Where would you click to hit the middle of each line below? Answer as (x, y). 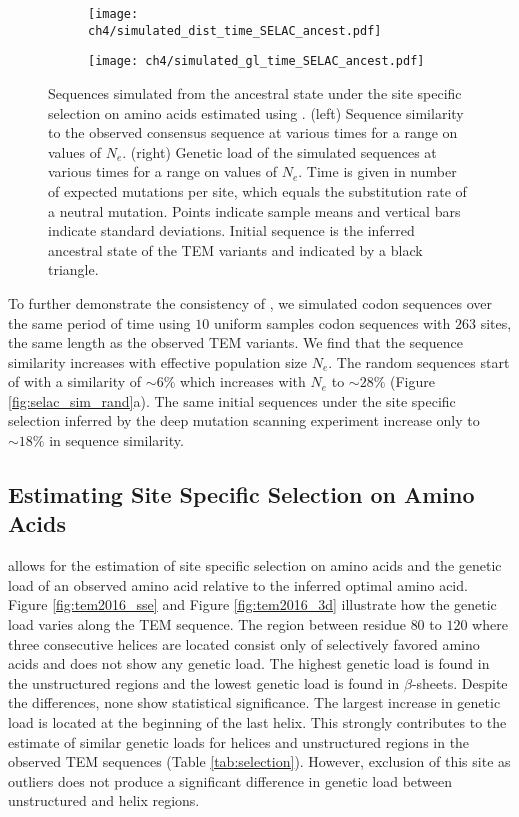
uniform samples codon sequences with (332, 322)
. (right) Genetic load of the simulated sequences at (279, 151)
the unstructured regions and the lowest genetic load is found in (204, 682)
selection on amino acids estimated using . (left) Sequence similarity (256, 112)
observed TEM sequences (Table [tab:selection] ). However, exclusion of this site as (259, 761)
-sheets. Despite (459, 682)
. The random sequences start (419, 361)
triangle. (73, 269)
